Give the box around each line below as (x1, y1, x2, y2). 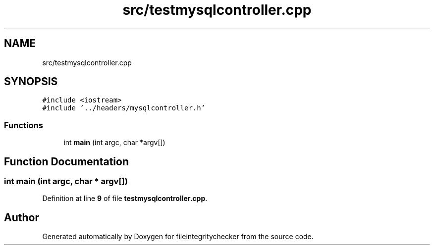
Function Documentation (4, 155, 129, 168)
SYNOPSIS (4, 75, 58, 88)
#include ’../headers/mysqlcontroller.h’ (42, 104, 206, 112)
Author (4, 211, 39, 224)
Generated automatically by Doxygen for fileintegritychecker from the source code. (42, 232, 314, 241)
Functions (4, 120, 43, 130)
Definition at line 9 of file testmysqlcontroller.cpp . (42, 194, 208, 203)
